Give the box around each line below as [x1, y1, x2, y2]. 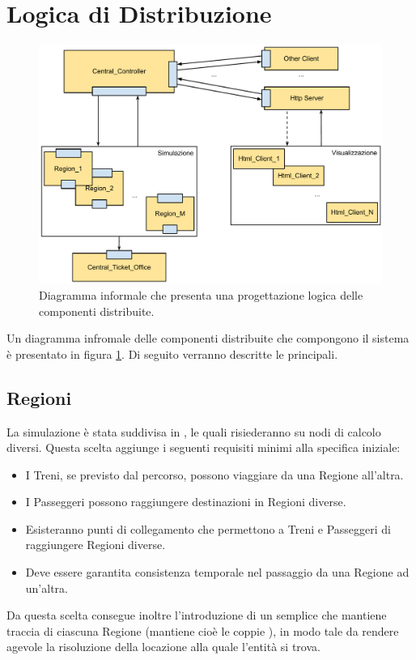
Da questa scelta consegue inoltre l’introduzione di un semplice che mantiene [6, 607, 387, 624]
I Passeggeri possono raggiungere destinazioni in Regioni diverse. [25, 493, 346, 510]
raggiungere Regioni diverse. [25, 536, 166, 553]
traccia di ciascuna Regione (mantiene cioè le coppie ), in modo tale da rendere [6, 622, 399, 639]
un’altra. [25, 579, 68, 596]
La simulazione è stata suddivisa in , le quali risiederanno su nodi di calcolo [6, 423, 381, 440]
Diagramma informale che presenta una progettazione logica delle [39, 286, 363, 303]
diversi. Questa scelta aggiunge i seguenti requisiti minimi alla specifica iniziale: [6, 439, 401, 456]
